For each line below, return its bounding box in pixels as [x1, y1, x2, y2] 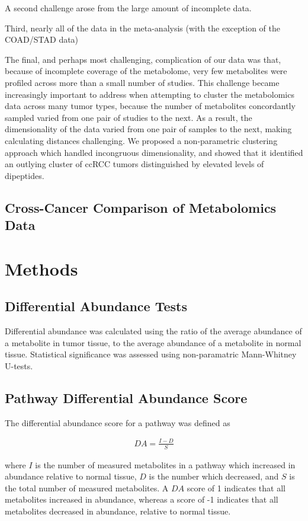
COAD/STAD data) [5, 33, 79, 46]
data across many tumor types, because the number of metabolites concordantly [5, 100, 296, 112]
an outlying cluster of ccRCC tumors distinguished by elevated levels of [5, 158, 264, 170]
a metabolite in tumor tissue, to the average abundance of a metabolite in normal [5, 336, 301, 349]
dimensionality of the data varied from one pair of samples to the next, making [5, 123, 292, 135]
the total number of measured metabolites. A [5, 481, 169, 494]
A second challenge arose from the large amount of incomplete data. [5, 2, 252, 14]
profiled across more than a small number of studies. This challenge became [5, 76, 280, 88]
